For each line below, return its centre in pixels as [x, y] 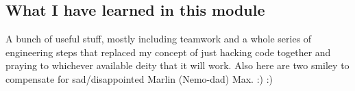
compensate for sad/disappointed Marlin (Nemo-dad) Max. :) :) [139, 78]
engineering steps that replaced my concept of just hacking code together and [168, 52]
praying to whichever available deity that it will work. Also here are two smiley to [177, 65]
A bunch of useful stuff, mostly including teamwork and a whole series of [159, 39]
